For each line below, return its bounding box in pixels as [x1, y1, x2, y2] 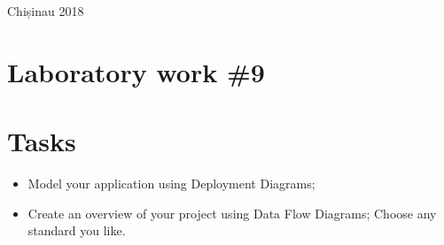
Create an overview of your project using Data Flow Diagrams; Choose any [27, 203, 437, 222]
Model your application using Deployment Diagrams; [27, 174, 315, 193]
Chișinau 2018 [7, 2, 84, 19]
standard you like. [27, 221, 126, 240]
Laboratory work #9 [7, 53, 265, 89]
